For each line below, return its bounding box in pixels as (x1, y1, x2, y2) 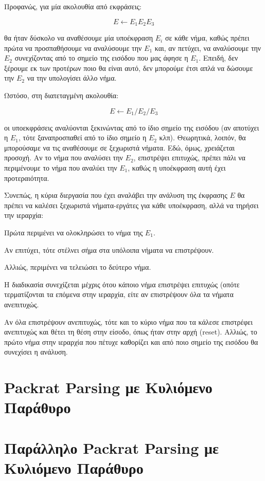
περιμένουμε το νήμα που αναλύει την (4, 162, 117, 173)
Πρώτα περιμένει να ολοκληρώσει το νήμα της (4, 227, 143, 237)
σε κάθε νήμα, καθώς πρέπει (165, 32, 250, 43)
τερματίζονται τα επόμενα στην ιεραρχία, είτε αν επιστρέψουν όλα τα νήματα (4, 289, 234, 300)
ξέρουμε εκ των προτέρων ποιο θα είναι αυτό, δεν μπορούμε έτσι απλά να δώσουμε (4, 62, 253, 73)
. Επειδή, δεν (199, 52, 238, 63)
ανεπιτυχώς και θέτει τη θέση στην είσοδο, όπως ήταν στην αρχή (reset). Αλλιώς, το (4, 326, 257, 337)
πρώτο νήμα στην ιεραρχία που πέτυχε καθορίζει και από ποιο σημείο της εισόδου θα (4, 336, 258, 347)
